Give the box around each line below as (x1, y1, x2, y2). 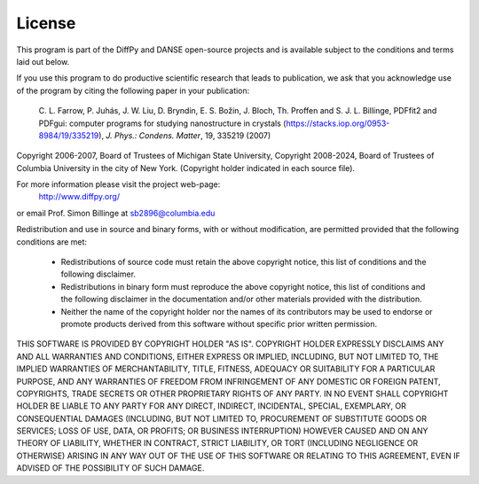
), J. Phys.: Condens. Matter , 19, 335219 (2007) (98, 129, 271, 141)
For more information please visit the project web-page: (16, 179, 221, 190)
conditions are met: (16, 236, 88, 247)
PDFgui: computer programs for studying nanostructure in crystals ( (38, 118, 287, 129)
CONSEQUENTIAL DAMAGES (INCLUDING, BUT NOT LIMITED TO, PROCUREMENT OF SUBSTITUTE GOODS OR (16, 413, 428, 424)
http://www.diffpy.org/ (38, 191, 120, 202)
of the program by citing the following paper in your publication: (16, 85, 250, 96)
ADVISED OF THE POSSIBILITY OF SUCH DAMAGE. (16, 463, 205, 473)
